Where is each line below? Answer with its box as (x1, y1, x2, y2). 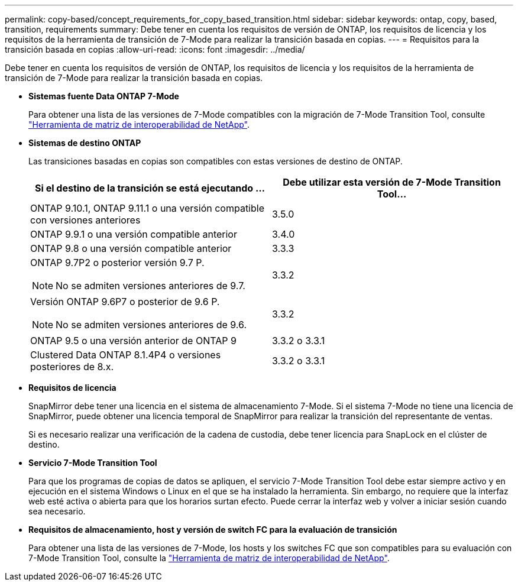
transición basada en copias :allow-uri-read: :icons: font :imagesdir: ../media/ (5, 44, 305, 54)
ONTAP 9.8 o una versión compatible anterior (30, 242, 232, 254)
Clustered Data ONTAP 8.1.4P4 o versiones (30, 349, 221, 361)
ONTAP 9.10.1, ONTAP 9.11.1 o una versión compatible (30, 202, 264, 214)
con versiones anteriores (30, 214, 141, 226)
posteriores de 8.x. (30, 361, 114, 373)
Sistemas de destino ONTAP (28, 138, 141, 148)
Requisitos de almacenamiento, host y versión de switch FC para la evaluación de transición (28, 525, 397, 535)
